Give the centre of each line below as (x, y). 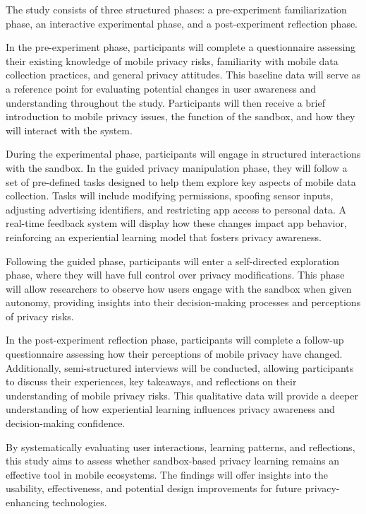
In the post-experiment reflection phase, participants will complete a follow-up (175, 340)
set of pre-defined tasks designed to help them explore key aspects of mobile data (181, 181)
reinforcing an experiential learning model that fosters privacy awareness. (164, 236)
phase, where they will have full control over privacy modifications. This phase (175, 275)
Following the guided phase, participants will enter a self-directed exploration (173, 261)
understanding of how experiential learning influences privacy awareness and (170, 409)
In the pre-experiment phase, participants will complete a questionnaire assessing (181, 47)
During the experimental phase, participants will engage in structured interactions (183, 154)
